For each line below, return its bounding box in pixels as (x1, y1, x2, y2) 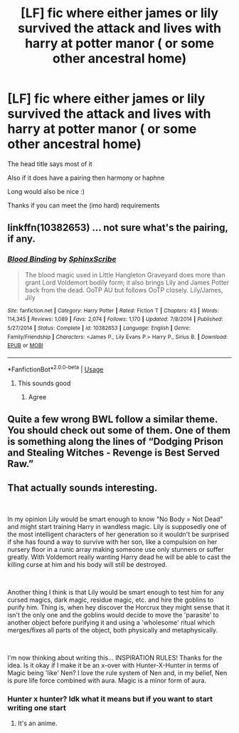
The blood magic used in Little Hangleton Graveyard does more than (24, 270, 225, 279)
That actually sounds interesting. (7, 482, 158, 494)
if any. (7, 233, 36, 245)
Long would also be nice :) (7, 187, 85, 195)
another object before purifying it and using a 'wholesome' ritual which (7, 618, 216, 627)
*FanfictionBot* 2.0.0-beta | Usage (7, 364, 104, 374)
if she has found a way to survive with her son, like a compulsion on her (7, 537, 218, 546)
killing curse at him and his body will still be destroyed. (7, 560, 167, 568)
